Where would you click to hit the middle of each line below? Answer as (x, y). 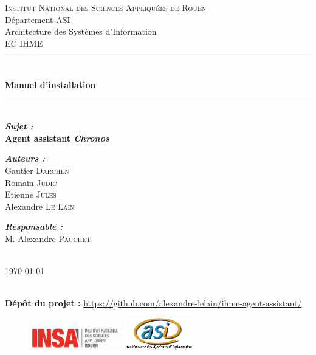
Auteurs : (25, 158)
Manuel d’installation (50, 84)
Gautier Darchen (37, 170)
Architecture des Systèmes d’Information (81, 31)
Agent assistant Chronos (57, 138)
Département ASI (38, 19)
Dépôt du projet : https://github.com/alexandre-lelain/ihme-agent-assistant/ (153, 303)
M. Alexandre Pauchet (48, 238)
